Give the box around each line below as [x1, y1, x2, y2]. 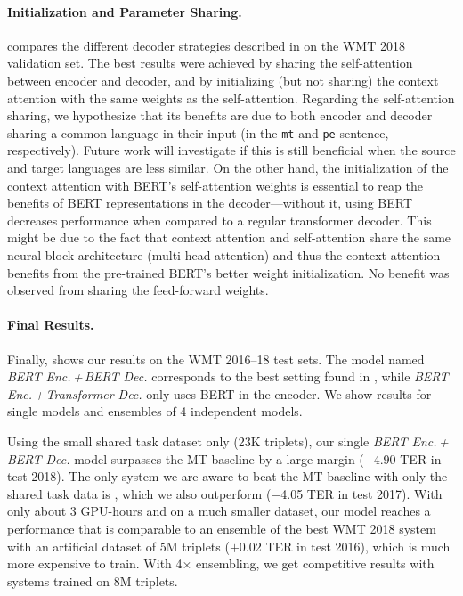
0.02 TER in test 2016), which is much [239, 536, 451, 555]
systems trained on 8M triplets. [7, 571, 178, 590]
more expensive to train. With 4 [7, 554, 183, 573]
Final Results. [7, 315, 94, 334]
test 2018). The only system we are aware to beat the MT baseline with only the [7, 467, 448, 486]
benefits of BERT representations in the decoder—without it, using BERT [7, 193, 413, 212]
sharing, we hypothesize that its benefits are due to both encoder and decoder [7, 106, 433, 125]
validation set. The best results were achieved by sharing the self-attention [7, 53, 413, 72]
